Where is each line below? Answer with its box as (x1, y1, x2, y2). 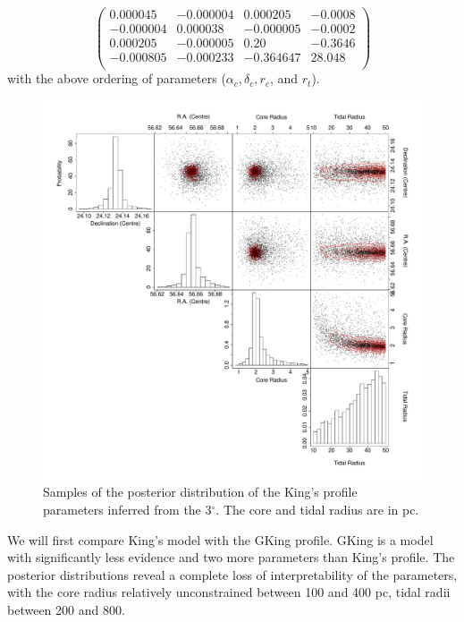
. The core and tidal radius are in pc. (215, 500, 419, 518)
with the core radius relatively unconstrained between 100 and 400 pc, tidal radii (7, 583, 451, 601)
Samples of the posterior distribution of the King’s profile (43, 482, 358, 501)
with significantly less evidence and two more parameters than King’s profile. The (7, 548, 455, 567)
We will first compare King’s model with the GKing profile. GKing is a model (7, 530, 434, 549)
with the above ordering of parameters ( (7, 69, 226, 88)
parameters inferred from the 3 (43, 500, 212, 518)
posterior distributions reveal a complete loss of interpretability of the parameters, (7, 565, 458, 584)
